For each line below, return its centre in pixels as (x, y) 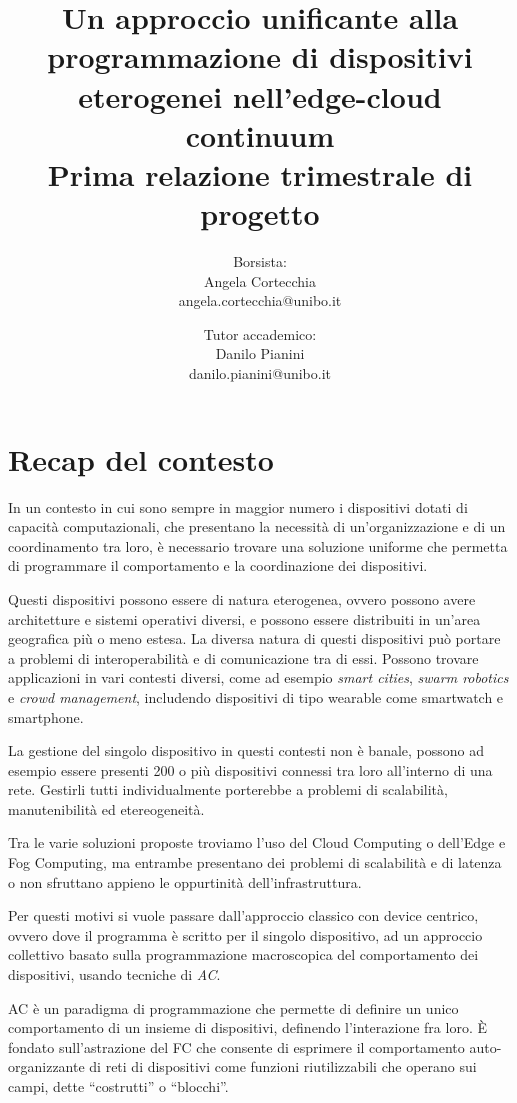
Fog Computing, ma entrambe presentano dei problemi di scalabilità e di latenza (255, 862)
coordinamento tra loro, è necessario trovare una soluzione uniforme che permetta (258, 545)
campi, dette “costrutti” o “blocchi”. (118, 1086)
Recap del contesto (141, 458)
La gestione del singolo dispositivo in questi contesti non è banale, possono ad (246, 750)
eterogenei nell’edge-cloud (260, 95)
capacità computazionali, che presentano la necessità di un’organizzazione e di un (257, 526)
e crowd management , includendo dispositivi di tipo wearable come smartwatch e (256, 696)
